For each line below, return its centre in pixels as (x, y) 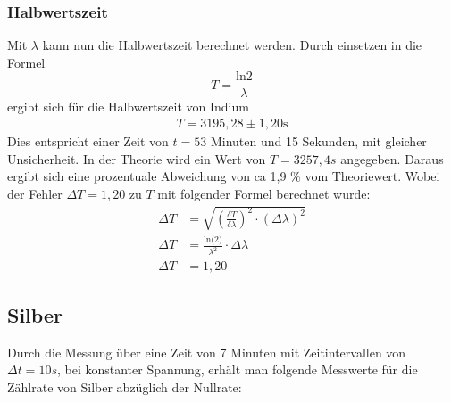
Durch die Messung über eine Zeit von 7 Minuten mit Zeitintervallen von (207, 352)
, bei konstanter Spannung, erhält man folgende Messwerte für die (237, 369)
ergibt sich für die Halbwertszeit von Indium (128, 107)
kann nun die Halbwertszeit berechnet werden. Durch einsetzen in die (232, 45)
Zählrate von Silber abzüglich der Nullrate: (125, 386)
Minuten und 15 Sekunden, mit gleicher (318, 141)
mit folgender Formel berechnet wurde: (264, 193)
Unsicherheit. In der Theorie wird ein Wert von (137, 158)
